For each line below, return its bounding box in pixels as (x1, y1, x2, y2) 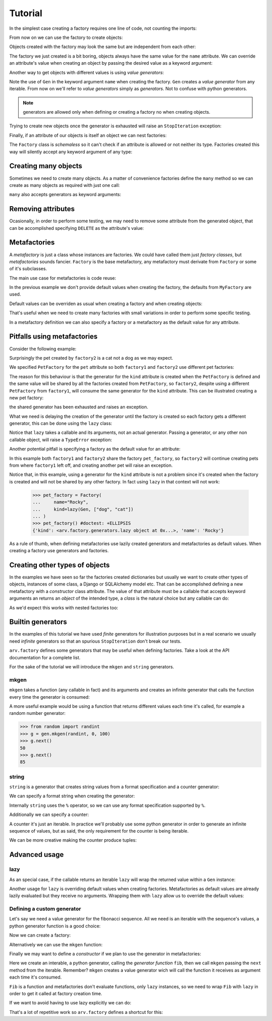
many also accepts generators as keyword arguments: (9, 191, 121, 198)
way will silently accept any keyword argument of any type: (9, 149, 132, 155)
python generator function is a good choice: (9, 922, 101, 929)
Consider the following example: (9, 346, 77, 352)
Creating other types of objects (9, 561, 110, 569)
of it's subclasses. (9, 266, 47, 272)
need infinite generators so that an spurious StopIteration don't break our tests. (9, 638, 181, 644)
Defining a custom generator (9, 905, 82, 912)
